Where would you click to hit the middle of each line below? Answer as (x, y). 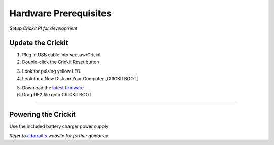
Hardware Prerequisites (60, 13)
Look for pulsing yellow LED (51, 71)
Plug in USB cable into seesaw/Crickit (61, 55)
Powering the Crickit (42, 114)
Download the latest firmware (53, 88)
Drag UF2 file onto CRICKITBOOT (57, 95)
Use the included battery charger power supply (59, 126)
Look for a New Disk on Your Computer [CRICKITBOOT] (80, 78)
